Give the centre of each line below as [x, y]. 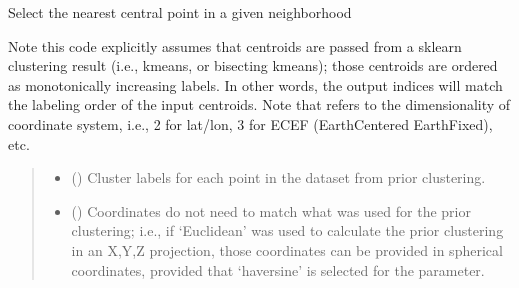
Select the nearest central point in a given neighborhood [180, 12]
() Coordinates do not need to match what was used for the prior [271, 210]
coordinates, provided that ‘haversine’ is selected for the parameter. [278, 269]
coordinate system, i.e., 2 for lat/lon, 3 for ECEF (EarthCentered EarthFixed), [250, 123]
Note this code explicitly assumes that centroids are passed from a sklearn [235, 45]
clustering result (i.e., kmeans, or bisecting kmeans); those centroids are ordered [253, 65]
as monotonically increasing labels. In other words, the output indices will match [255, 84]
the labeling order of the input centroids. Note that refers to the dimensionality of [259, 104]
